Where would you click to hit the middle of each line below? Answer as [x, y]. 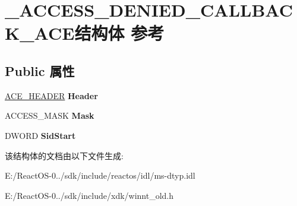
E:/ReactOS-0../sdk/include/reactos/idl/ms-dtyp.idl [100, 175]
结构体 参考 [119, 33]
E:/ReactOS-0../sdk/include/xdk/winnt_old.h [89, 195]
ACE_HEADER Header [51, 95]
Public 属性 [40, 70]
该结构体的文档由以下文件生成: [64, 155]
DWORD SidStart [40, 135]
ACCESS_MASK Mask [50, 115]
